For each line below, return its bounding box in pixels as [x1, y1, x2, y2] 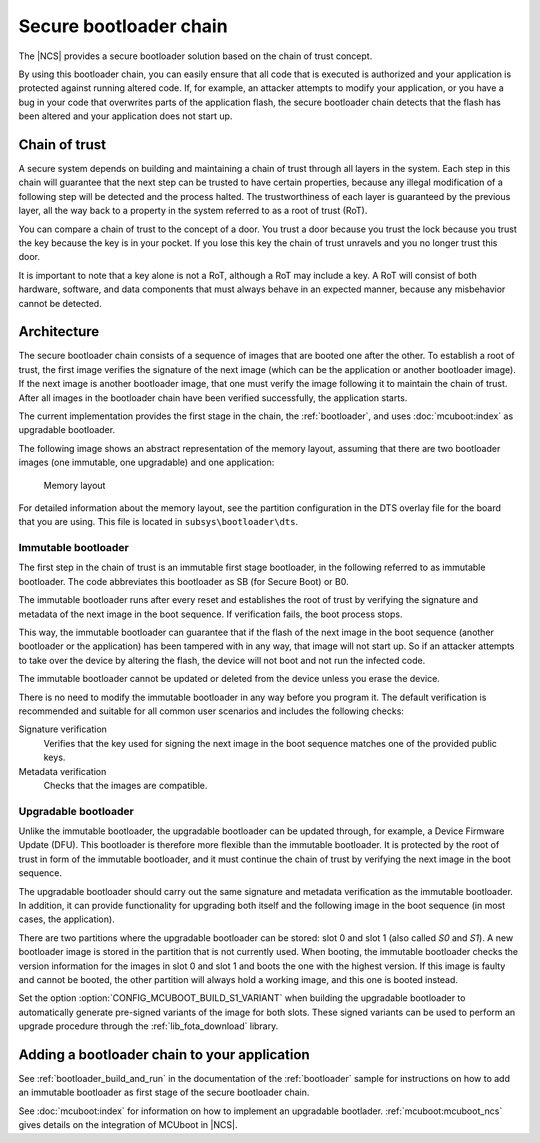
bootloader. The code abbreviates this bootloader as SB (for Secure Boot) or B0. [18, 575, 349, 587]
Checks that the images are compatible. [43, 779, 208, 791]
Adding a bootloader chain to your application [18, 1046, 310, 1063]
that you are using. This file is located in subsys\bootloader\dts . [18, 516, 299, 528]
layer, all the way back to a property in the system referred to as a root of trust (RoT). [18, 205, 368, 217]
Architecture [18, 323, 100, 340]
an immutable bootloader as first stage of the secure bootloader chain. [18, 1086, 310, 1099]
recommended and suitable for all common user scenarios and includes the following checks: [18, 705, 405, 717]
